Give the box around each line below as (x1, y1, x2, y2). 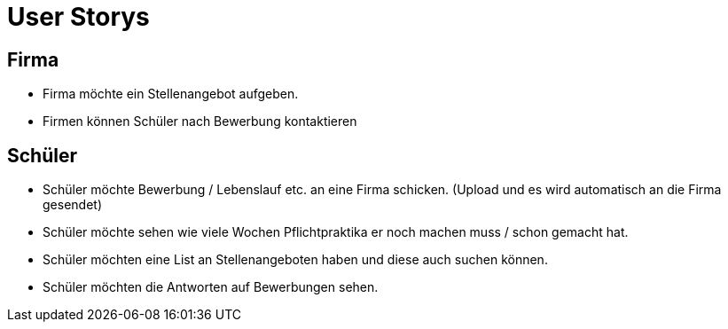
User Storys (7, 2, 150, 32)
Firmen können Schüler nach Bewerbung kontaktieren (43, 114, 357, 129)
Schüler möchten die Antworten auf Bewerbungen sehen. (43, 279, 379, 295)
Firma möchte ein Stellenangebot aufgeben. (43, 86, 299, 102)
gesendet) (43, 197, 102, 213)
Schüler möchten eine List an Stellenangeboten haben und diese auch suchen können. (43, 252, 548, 268)
